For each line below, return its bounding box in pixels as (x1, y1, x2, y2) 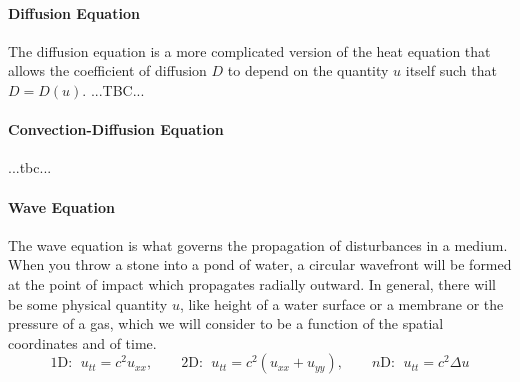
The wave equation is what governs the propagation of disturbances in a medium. (8, 234, 508, 255)
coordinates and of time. (8, 332, 157, 353)
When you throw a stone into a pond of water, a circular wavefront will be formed (8, 254, 512, 275)
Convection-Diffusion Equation (8, 119, 224, 140)
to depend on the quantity (227, 60, 389, 81)
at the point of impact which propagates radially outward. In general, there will (8, 273, 496, 294)
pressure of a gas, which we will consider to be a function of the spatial (8, 313, 444, 334)
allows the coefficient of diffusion (8, 60, 207, 81)
